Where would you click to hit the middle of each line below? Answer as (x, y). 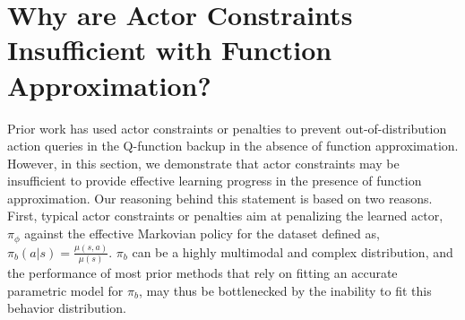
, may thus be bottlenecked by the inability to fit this (285, 290)
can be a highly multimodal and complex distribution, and (293, 251)
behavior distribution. (67, 308)
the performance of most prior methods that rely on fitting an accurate (202, 273)
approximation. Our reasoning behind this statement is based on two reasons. (220, 198)
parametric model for (65, 290)
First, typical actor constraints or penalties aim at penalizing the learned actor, (225, 216)
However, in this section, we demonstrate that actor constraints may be (203, 163)
